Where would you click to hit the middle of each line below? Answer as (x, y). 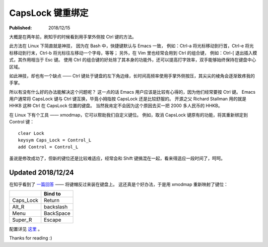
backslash (56, 207)
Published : (21, 28)
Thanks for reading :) (31, 238)
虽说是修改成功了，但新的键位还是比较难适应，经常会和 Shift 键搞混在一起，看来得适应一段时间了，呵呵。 (117, 158)
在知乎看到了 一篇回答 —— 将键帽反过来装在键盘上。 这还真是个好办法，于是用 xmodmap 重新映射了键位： (119, 184)
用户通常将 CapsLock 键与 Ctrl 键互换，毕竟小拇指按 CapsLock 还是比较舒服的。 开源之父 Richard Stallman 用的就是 (128, 99)
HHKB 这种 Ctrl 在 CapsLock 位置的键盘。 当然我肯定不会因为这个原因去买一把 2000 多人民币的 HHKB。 (116, 106)
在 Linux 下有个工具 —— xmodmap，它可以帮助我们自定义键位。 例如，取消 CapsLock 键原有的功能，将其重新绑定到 (129, 115)
